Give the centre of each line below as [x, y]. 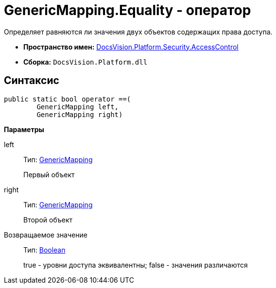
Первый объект [49, 174]
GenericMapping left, [78, 107]
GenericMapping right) [80, 114]
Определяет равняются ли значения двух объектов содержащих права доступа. [138, 32]
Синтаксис [32, 81]
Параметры [24, 129]
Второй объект [48, 220]
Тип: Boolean [44, 250]
